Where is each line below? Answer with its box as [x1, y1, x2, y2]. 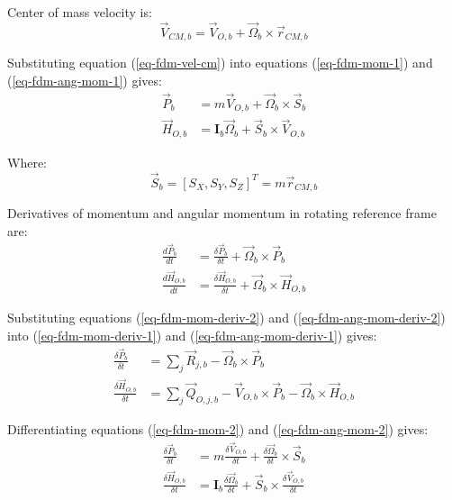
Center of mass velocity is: [7, 3, 152, 21]
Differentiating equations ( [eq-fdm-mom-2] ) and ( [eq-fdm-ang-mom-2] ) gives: [7, 419, 429, 438]
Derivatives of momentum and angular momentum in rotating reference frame [7, 204, 437, 223]
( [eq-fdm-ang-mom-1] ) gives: [7, 70, 162, 89]
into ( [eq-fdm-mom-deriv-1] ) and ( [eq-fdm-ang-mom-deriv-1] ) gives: [7, 325, 377, 344]
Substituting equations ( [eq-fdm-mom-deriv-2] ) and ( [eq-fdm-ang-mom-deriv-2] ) [7, 308, 446, 327]
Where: [7, 152, 47, 171]
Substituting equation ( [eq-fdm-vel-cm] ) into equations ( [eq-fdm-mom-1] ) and [7, 53, 433, 72]
